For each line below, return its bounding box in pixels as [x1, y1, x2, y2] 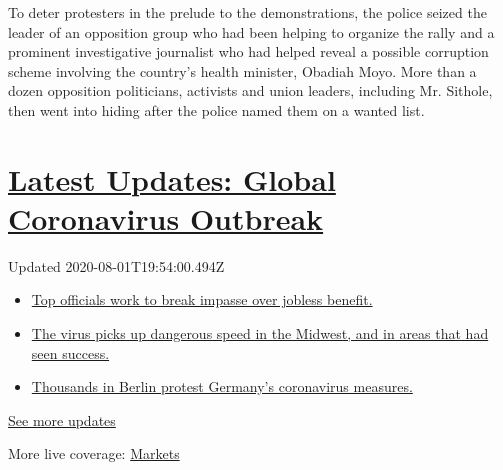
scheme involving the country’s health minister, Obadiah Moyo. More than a [8, 60, 477, 81]
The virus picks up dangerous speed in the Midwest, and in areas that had [31, 323, 489, 344]
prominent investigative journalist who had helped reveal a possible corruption [8, 41, 489, 62]
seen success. [31, 342, 110, 363]
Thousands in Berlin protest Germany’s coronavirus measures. [31, 376, 413, 397]
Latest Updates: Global [8, 158, 336, 199]
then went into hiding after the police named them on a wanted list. [8, 99, 425, 120]
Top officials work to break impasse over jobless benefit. [31, 289, 373, 310]
